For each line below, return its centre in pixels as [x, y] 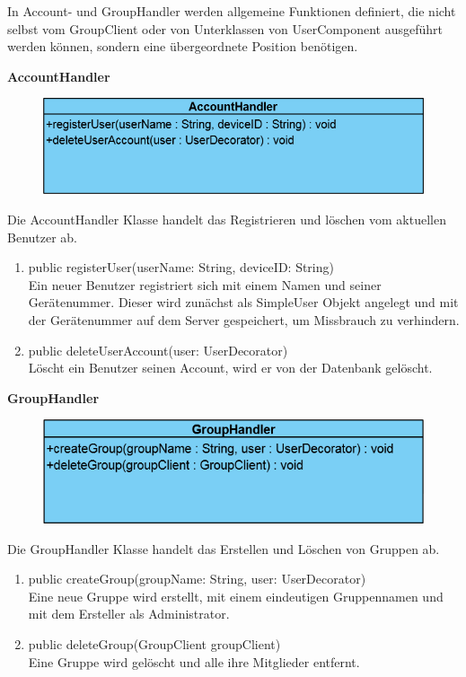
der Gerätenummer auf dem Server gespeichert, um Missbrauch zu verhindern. [244, 319]
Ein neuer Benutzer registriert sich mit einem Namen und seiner [205, 284]
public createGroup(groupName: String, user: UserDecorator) [197, 579]
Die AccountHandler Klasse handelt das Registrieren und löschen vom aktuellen [227, 219]
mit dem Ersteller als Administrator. [129, 614]
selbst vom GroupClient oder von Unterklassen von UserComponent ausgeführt [225, 28]
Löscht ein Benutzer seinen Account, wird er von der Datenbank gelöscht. [230, 368]
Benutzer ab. [43, 237]
